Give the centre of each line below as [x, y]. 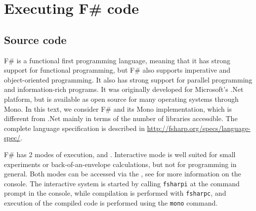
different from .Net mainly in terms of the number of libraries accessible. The [121, 118]
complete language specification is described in [74, 128]
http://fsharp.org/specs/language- [199, 128]
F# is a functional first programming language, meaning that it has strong [117, 60]
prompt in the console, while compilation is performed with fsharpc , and [115, 193]
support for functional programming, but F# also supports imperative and [117, 70]
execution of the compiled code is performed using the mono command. [111, 203]
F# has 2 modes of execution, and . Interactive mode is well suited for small [120, 154]
